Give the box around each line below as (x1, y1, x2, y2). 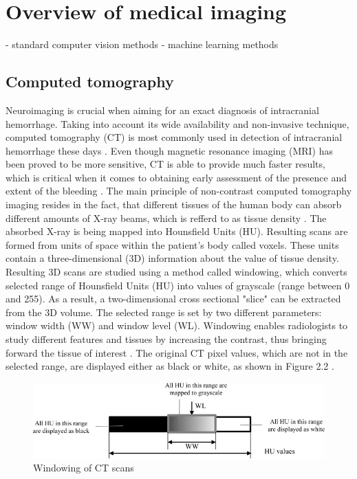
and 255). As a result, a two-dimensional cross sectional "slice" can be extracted (6, 291, 341, 306)
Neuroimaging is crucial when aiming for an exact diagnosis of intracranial (6, 102, 319, 117)
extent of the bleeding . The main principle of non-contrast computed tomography (6, 183, 352, 198)
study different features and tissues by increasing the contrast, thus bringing (6, 332, 327, 346)
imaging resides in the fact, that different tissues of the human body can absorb (6, 197, 342, 212)
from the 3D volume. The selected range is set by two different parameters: (6, 304, 322, 319)
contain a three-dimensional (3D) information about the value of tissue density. (6, 251, 339, 265)
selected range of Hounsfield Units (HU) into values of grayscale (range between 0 (6, 278, 350, 292)
